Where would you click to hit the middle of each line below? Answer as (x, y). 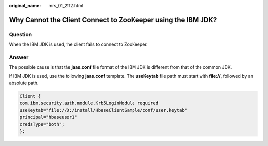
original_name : (25, 6)
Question (21, 34)
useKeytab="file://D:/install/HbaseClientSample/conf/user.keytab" (103, 110)
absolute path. (24, 83)
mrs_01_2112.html (66, 6)
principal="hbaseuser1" (49, 117)
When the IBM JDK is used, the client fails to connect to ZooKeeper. (79, 44)
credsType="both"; (42, 124)
